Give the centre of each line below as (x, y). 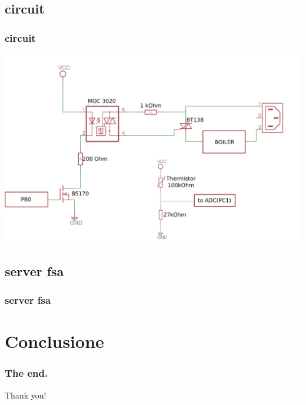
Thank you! (26, 395)
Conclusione (54, 341)
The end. (26, 373)
